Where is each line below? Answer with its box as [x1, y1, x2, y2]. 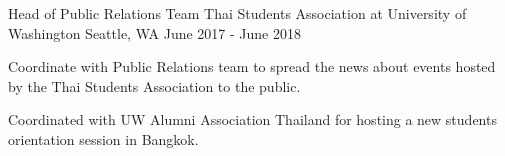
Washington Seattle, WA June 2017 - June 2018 [8, 22, 301, 43]
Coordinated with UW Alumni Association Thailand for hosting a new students [8, 109, 497, 130]
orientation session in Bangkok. [8, 128, 199, 149]
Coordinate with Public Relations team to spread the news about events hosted [8, 56, 496, 77]
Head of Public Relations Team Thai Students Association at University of [8, 3, 467, 23]
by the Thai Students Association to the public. [8, 75, 301, 96]
